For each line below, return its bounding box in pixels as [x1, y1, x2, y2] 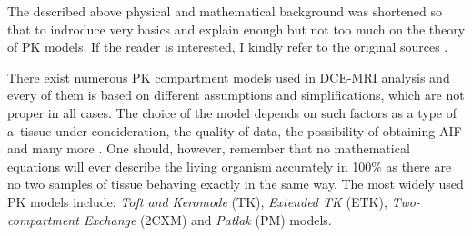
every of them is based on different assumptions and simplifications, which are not [7, 85, 465, 104]
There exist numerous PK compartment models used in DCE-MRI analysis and [7, 67, 450, 86]
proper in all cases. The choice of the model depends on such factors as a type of [7, 103, 457, 122]
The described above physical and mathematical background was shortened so [7, 2, 443, 20]
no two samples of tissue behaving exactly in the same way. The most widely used [7, 174, 464, 193]
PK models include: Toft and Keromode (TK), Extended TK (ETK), [7, 192, 387, 211]
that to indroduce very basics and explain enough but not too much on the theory [7, 19, 466, 38]
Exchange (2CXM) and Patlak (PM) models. [83, 210, 332, 229]
